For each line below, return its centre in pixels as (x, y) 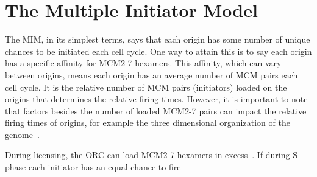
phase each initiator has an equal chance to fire (93, 167)
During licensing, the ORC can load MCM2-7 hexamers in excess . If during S (151, 155)
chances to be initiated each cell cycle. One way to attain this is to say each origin (158, 51)
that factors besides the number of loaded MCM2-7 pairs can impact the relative (156, 110)
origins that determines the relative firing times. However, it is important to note (156, 99)
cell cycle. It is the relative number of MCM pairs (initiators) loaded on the (146, 87)
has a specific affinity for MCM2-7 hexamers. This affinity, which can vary (143, 63)
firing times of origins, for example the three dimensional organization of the (148, 123)
